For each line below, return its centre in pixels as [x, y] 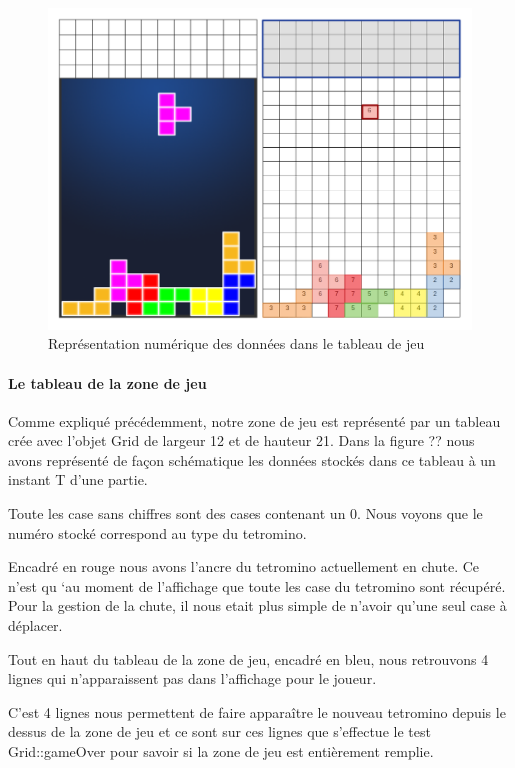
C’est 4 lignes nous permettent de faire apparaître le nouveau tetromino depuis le [257, 711]
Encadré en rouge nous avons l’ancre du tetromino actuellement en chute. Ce [244, 566]
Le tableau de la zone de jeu [107, 382]
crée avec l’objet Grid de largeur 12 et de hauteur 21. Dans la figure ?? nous [241, 440]
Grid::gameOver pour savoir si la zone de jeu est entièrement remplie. [221, 751]
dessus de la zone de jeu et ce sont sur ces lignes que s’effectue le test [219, 731]
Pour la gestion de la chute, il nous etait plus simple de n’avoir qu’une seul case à [257, 605]
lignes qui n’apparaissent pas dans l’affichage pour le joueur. [192, 678]
